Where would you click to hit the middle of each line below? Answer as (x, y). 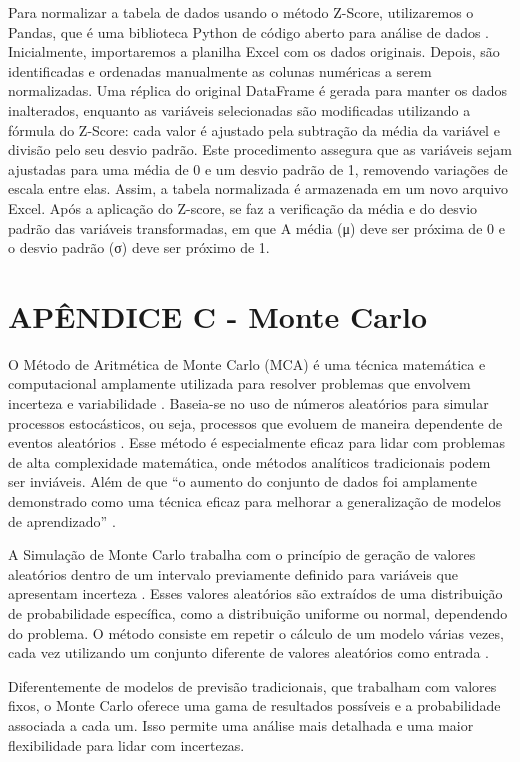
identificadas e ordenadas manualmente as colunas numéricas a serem (220, 70)
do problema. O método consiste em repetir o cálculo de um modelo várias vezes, (256, 632)
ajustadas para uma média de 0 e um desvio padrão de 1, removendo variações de (258, 168)
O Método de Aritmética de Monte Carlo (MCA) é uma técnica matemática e (247, 363)
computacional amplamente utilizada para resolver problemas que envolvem (239, 383)
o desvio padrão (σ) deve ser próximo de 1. (139, 247)
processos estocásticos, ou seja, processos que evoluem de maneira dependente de (255, 422)
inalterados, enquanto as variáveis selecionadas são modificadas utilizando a (239, 109)
